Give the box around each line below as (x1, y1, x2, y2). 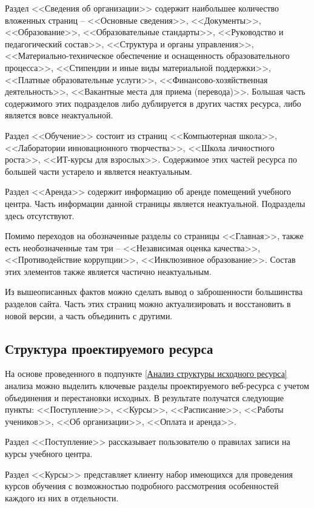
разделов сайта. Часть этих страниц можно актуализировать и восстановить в (5, 297, 291, 310)
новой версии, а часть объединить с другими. (5, 309, 173, 322)
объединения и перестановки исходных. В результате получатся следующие (5, 391, 284, 404)
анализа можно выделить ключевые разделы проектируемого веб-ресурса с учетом (5, 379, 309, 392)
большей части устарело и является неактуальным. (5, 164, 192, 177)
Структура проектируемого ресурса (5, 339, 213, 357)
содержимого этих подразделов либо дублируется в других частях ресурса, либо (5, 97, 301, 109)
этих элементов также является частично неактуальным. (5, 265, 212, 277)
